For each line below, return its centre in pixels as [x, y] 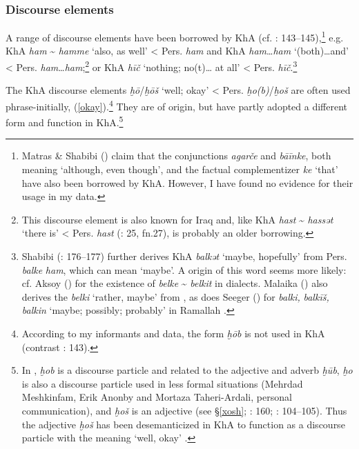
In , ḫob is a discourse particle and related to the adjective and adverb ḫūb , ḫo [187, 370]
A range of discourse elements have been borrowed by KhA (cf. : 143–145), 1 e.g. [175, 36]
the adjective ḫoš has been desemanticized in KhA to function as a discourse [183, 424]
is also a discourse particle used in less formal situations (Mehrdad [162, 383]
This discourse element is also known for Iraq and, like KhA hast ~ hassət [177, 219]
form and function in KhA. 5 [65, 121]
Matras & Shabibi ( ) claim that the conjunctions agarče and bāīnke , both [176, 156]
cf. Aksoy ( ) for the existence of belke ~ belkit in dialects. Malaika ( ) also [175, 283]
